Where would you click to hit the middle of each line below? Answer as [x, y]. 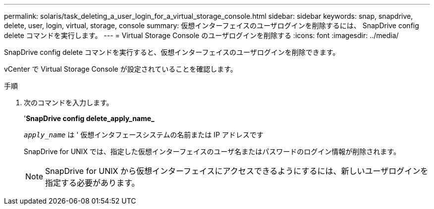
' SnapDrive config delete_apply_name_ [89, 118]
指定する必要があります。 [92, 183]
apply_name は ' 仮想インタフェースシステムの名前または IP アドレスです [144, 135]
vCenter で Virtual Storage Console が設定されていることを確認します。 [121, 69]
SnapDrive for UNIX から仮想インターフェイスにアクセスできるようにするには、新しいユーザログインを [237, 171]
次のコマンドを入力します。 [69, 103]
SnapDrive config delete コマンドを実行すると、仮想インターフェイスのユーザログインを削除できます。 [172, 52]
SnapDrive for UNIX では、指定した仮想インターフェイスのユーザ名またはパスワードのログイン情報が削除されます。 [212, 151]
